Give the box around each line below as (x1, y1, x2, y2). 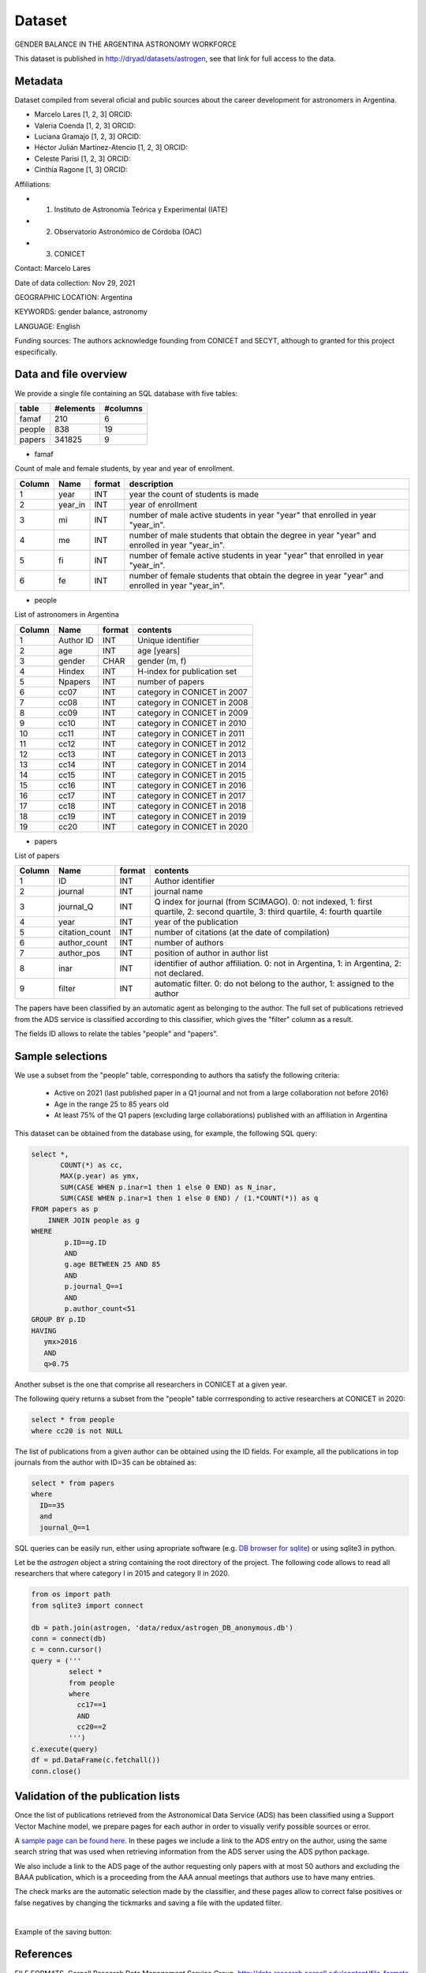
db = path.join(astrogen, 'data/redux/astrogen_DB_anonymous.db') (31, 1623, 293, 1632)
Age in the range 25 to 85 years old (54, 1099, 170, 1109)
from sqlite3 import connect (31, 1600, 144, 1610)
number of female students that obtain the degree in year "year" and (129, 570, 384, 581)
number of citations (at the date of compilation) (154, 927, 331, 938)
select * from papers (31, 1479, 115, 1488)
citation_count (58, 927, 111, 938)
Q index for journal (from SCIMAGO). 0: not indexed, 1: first (154, 897, 372, 908)
